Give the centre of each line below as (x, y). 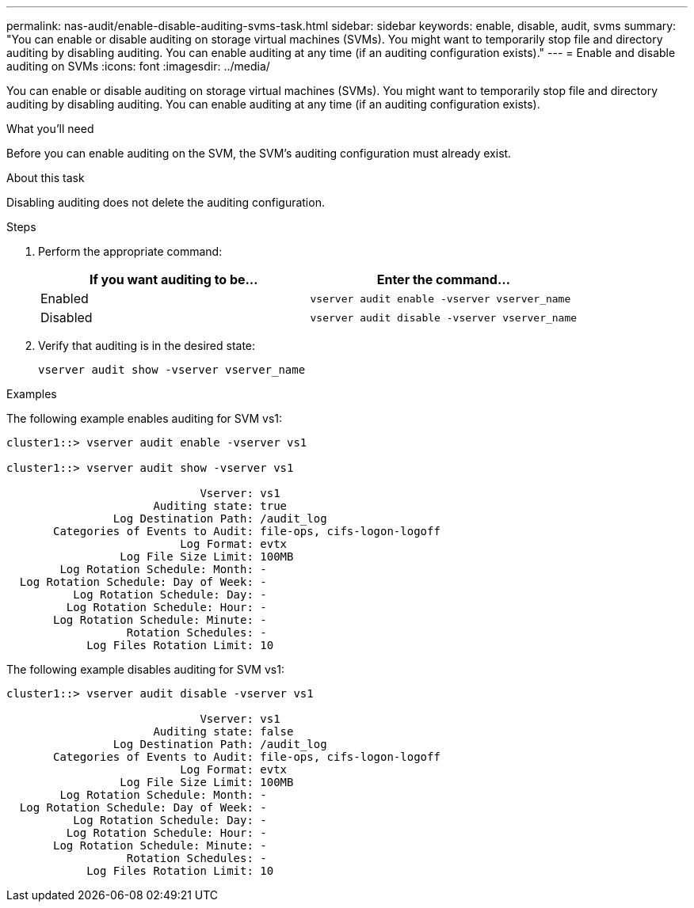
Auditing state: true (220, 506)
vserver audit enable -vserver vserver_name (440, 298)
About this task (46, 178)
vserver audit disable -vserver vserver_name (444, 317)
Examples (32, 394)
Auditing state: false (223, 731)
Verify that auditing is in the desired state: (147, 346)
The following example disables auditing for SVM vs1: (145, 669)
